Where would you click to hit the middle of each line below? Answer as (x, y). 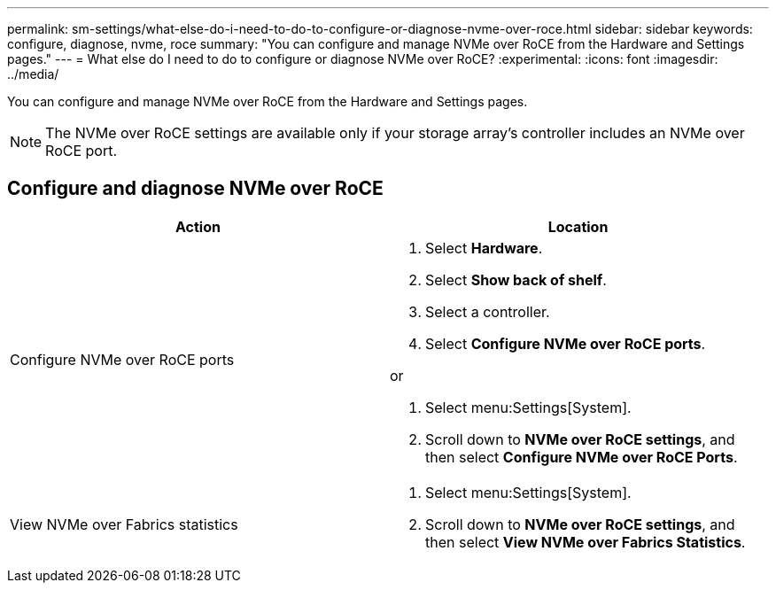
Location (578, 226)
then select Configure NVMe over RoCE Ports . (582, 457)
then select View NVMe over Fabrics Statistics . (586, 542)
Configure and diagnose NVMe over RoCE (195, 189)
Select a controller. (488, 311)
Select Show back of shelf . (516, 279)
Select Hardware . (484, 248)
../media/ (33, 74)
